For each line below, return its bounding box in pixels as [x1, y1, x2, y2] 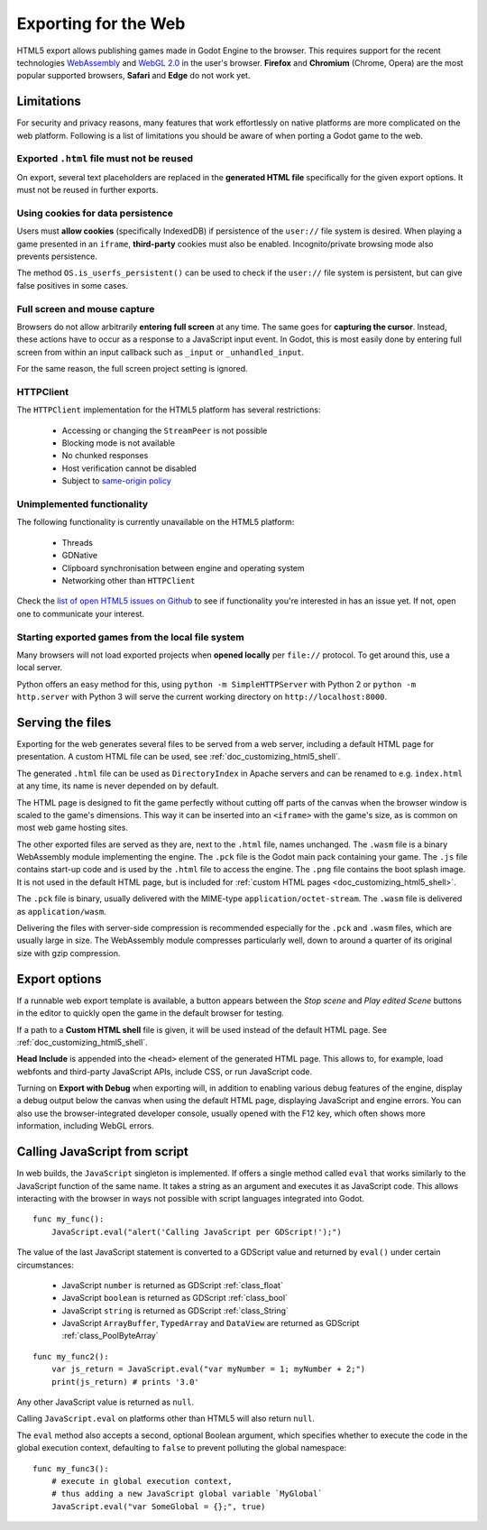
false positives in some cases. [16, 280, 129, 290]
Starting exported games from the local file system [16, 631, 244, 643]
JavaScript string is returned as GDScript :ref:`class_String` [61, 1304, 289, 1316]
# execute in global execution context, [51, 1476, 234, 1486]
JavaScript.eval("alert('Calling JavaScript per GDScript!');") [51, 1227, 342, 1237]
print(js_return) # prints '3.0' [51, 1377, 200, 1387]
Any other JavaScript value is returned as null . [16, 1396, 194, 1407]
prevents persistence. [16, 251, 98, 262]
